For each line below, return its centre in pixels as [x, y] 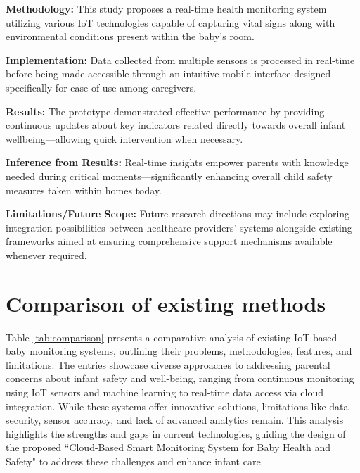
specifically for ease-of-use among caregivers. [101, 87]
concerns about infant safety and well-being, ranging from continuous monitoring [180, 378]
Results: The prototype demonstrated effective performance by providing [165, 111]
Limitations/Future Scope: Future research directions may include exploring [178, 214]
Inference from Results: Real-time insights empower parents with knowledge [177, 162]
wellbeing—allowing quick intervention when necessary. [124, 138]
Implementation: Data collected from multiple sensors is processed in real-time [180, 59]
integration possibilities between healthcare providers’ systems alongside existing [179, 227]
